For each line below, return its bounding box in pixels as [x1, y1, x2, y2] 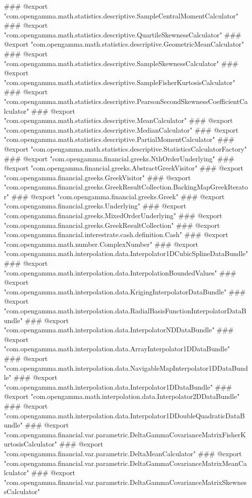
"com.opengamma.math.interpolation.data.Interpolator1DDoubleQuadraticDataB [4, 410, 245, 420]
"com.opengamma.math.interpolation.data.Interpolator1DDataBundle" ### [4, 381, 232, 392]
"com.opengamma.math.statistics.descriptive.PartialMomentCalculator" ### [4, 134, 235, 144]
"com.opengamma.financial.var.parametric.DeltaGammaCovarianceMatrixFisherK [4, 429, 246, 439]
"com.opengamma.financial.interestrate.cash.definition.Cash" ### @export [4, 229, 228, 240]
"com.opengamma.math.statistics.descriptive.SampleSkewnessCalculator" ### [4, 58, 238, 68]
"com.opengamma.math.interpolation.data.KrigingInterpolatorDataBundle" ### [4, 286, 246, 296]
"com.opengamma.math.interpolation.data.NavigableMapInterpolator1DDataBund [4, 362, 248, 373]
